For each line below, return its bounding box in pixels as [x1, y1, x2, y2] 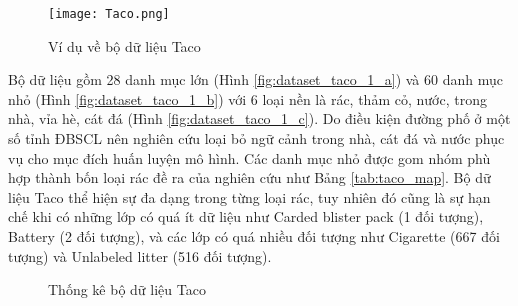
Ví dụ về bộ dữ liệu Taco [48, 35, 201, 56]
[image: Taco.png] [48, 7, 170, 21]
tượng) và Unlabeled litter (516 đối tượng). [8, 245, 272, 266]
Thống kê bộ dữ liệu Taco [48, 279, 206, 300]
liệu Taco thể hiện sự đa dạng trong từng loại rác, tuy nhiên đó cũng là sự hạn [8, 186, 491, 207]
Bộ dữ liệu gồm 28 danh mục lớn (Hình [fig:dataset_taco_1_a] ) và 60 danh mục [8, 69, 503, 90]
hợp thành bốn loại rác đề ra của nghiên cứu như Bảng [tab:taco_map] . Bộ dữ [8, 167, 491, 188]
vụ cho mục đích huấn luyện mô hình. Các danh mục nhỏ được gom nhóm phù [8, 147, 491, 168]
